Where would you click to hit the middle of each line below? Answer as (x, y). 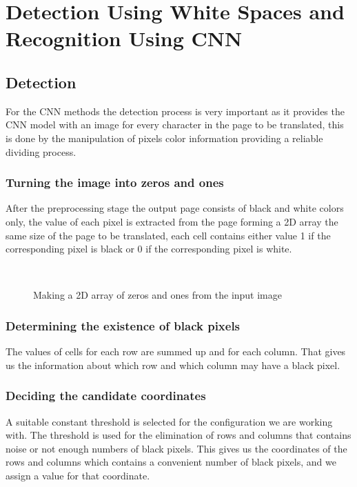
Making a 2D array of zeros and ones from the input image (158, 295)
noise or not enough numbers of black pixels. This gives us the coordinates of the (176, 448)
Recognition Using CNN (124, 38)
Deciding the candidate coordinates (106, 396)
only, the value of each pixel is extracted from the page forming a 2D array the (172, 221)
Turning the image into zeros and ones (115, 182)
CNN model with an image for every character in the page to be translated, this (175, 125)
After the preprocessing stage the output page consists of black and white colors (175, 208)
